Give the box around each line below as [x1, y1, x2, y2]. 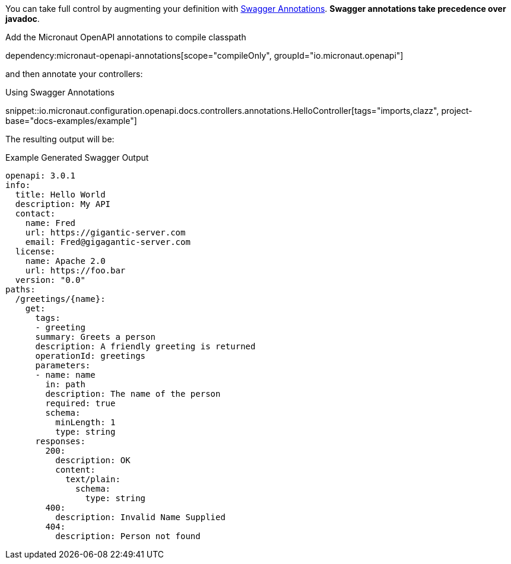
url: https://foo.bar [25, 266, 126, 275]
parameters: [35, 361, 91, 370]
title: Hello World [15, 190, 106, 199]
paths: [5, 285, 36, 294]
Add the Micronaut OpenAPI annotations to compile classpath [5, 32, 246, 42]
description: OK [55, 455, 131, 465]
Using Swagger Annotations [5, 87, 115, 97]
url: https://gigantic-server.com [25, 228, 186, 237]
